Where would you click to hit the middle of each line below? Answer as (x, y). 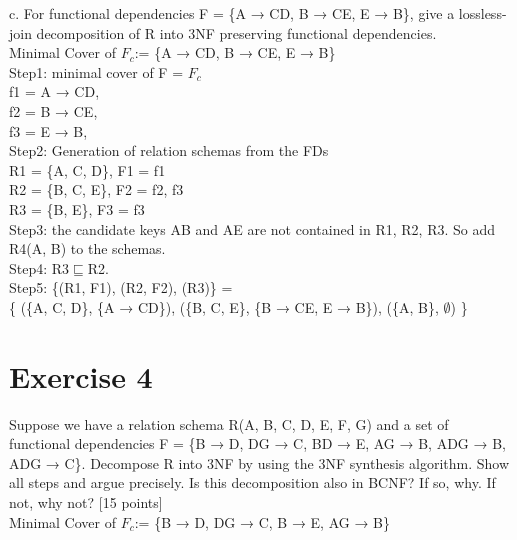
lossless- (482, 13)
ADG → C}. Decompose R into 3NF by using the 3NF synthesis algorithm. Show (259, 462)
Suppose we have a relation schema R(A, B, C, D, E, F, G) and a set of (229, 423)
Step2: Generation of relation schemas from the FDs (169, 150)
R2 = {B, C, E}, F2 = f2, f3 (96, 189)
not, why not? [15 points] (86, 502)
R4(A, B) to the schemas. (87, 248)
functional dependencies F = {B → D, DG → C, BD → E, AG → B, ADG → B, (257, 443)
